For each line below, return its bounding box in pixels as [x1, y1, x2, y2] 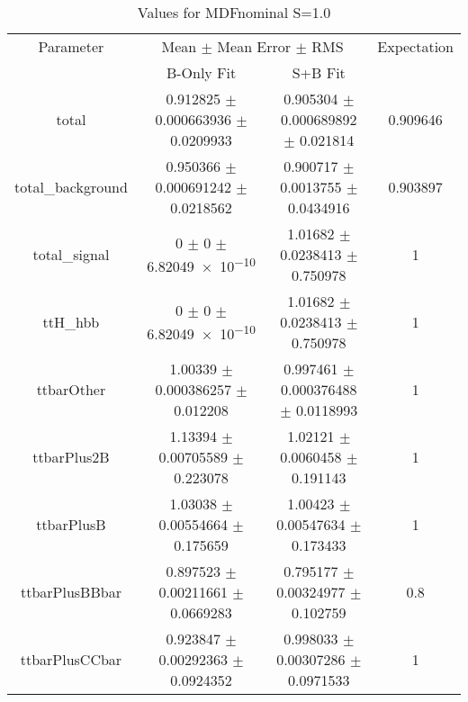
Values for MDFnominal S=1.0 [137, 2, 331, 22]
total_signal [32, 244, 110, 265]
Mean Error [217, 36, 292, 57]
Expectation [377, 36, 454, 57]
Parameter [38, 36, 104, 57]
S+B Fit [292, 62, 346, 83]
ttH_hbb [42, 311, 100, 332]
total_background [14, 176, 128, 197]
